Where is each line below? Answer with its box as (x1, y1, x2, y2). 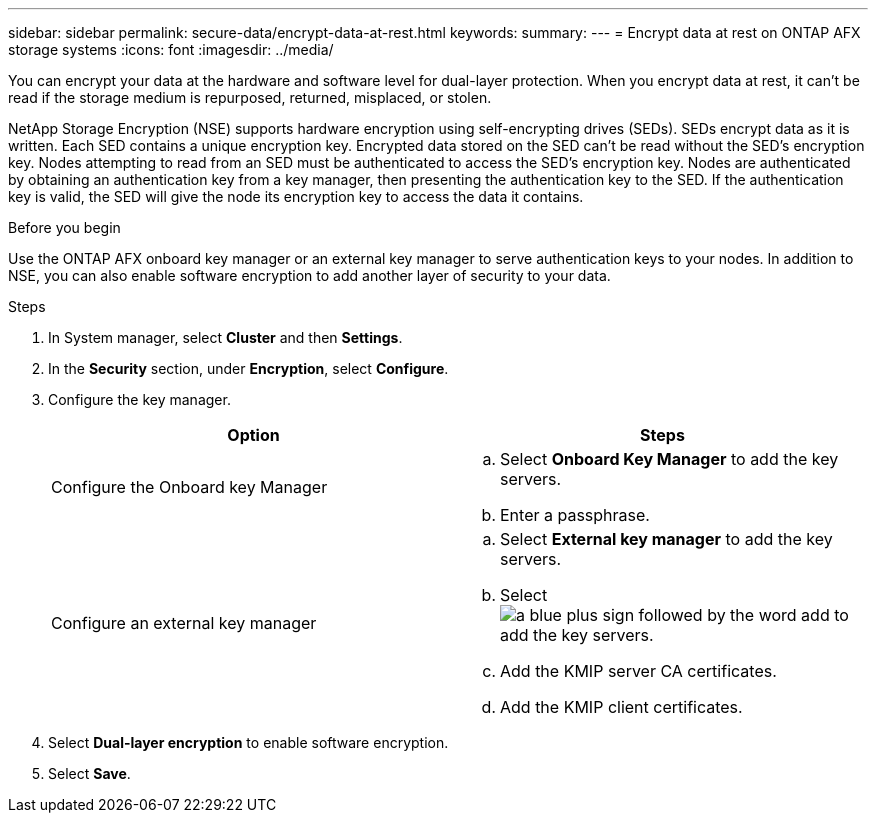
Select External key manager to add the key (500, 529, 833, 549)
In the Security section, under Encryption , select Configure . (48, 360, 449, 377)
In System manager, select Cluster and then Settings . (48, 329, 403, 346)
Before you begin (8, 219, 121, 236)
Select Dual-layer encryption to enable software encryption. (48, 734, 449, 751)
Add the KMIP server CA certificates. (500, 661, 777, 681)
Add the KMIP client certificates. (500, 697, 743, 717)
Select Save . (48, 765, 131, 782)
